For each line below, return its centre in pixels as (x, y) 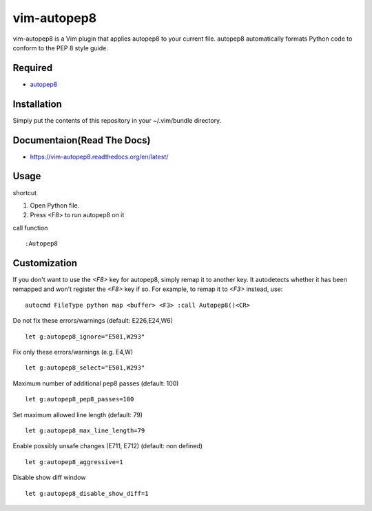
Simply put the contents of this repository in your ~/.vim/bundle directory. (117, 120)
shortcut (25, 192)
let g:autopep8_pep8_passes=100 (80, 399)
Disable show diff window (49, 478)
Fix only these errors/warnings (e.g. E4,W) (73, 352)
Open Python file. (55, 205)
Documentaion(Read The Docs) (82, 140)
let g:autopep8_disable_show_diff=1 (87, 493)
